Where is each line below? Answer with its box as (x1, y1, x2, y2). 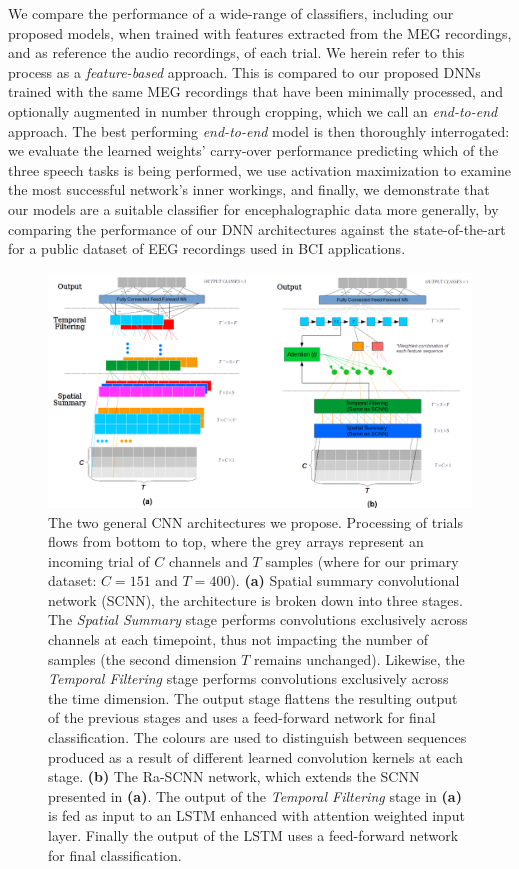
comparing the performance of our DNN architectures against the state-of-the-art (8, 218, 506, 239)
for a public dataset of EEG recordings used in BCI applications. (8, 238, 406, 259)
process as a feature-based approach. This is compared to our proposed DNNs (8, 61, 481, 82)
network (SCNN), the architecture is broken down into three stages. (48, 589, 463, 610)
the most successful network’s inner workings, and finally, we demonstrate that (8, 179, 490, 200)
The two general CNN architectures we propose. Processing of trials (48, 511, 463, 532)
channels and (168, 550, 248, 571)
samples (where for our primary (265, 550, 459, 571)
